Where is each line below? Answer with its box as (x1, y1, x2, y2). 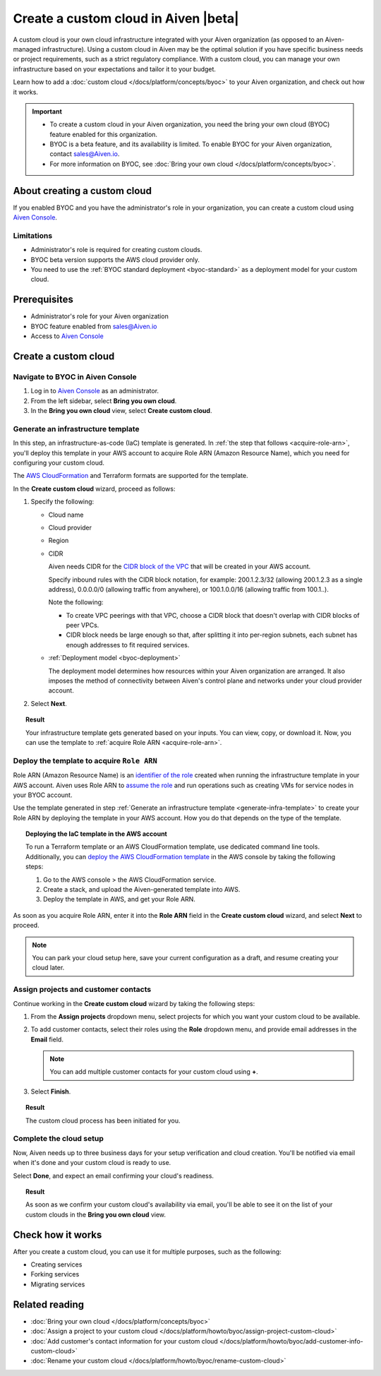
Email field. (30, 1035, 64, 1043)
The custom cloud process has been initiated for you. (25, 1116, 181, 1125)
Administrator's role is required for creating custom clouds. (30, 246, 202, 254)
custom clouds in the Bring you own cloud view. (25, 1210, 166, 1219)
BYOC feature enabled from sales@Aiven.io (30, 322, 157, 330)
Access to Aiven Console (30, 332, 104, 340)
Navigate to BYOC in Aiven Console (13, 371, 137, 381)
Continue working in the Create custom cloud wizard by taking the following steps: (13, 999, 255, 1007)
